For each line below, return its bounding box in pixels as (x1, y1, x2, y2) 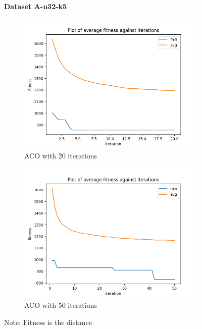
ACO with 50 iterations (24, 300, 97, 310)
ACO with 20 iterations (24, 150, 97, 161)
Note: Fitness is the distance (4, 316, 92, 327)
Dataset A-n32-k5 (4, 1, 67, 11)
